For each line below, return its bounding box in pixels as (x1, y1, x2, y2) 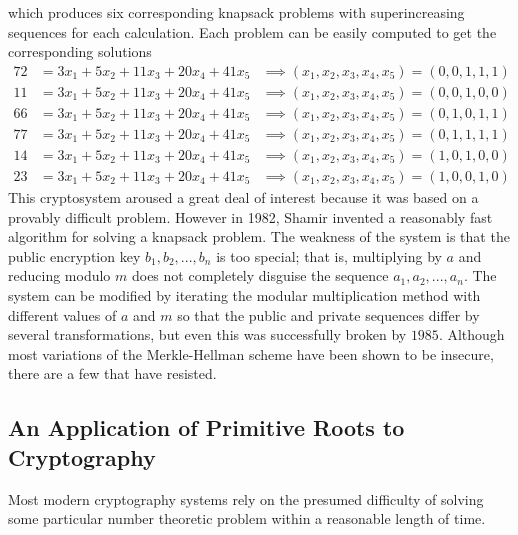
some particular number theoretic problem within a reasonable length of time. (8, 508, 486, 529)
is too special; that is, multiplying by (216, 245, 442, 266)
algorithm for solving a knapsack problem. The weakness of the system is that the (8, 226, 510, 247)
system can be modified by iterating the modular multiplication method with (8, 284, 481, 305)
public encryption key (8, 245, 141, 266)
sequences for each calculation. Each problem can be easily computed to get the (8, 21, 497, 42)
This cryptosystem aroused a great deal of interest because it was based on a (8, 186, 479, 207)
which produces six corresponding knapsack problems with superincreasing (8, 2, 465, 22)
